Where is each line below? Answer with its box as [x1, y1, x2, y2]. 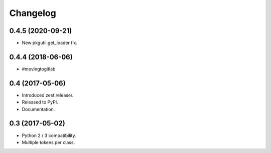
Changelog [9, 7, 56, 18]
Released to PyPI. [22, 99, 58, 105]
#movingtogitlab [22, 65, 56, 72]
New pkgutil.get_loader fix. [22, 40, 78, 46]
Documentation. [22, 106, 55, 112]
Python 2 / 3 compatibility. [22, 132, 76, 138]
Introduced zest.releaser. [22, 92, 74, 98]
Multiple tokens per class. [22, 139, 75, 145]
